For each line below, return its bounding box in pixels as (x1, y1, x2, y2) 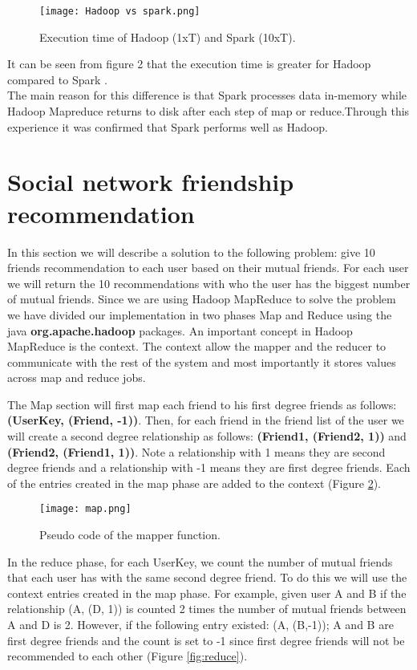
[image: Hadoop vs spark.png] (39, 6, 200, 17)
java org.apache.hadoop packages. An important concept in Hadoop (7, 322, 353, 339)
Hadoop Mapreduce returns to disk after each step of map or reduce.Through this (7, 103, 410, 120)
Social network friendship (7, 165, 294, 198)
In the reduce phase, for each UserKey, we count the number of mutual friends (7, 553, 393, 570)
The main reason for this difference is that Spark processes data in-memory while (7, 87, 407, 104)
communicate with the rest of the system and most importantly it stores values (7, 353, 396, 370)
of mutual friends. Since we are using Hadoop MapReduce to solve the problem (7, 290, 396, 307)
